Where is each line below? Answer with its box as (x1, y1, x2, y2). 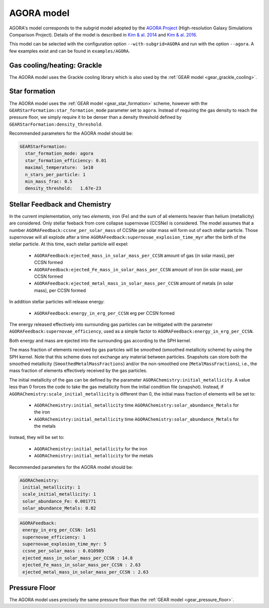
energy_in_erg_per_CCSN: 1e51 (22, 527, 97, 533)
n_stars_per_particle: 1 (25, 172, 86, 177)
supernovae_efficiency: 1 (22, 534, 86, 540)
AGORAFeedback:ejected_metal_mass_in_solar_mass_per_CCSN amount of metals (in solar (34, 280, 234, 286)
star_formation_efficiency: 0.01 (25, 158, 107, 163)
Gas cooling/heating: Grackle (9, 61, 102, 69)
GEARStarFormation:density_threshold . (9, 121, 103, 127)
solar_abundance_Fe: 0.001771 (22, 498, 97, 504)
